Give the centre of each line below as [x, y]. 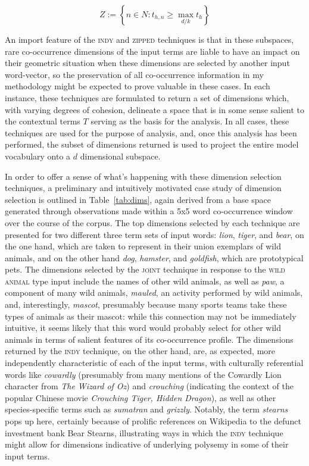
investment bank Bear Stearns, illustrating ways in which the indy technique [144, 432]
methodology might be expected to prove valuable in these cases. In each [138, 86]
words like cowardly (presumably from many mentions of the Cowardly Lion [143, 374]
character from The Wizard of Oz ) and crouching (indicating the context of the [149, 386]
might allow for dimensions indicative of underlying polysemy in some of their [147, 444]
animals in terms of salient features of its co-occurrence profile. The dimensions [149, 339]
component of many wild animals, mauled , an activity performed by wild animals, [154, 293]
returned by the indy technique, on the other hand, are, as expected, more [140, 351]
